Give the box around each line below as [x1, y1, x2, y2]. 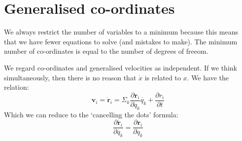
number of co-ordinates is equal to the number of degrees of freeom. [4, 46, 208, 56]
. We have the [187, 72, 229, 82]
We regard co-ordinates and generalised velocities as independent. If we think [4, 62, 237, 72]
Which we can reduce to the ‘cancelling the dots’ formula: [4, 109, 178, 119]
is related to [144, 72, 181, 82]
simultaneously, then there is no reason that [4, 72, 137, 82]
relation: [4, 82, 29, 92]
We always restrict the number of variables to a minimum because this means [4, 27, 239, 37]
